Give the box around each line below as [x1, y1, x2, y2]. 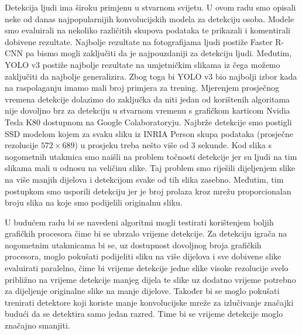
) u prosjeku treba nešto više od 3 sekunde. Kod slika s [74, 139, 272, 151]
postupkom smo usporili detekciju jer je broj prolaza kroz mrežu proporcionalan [5, 184, 291, 197]
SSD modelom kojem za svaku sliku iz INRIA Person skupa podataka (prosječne [5, 127, 293, 139]
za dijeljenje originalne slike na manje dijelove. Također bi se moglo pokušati [5, 285, 280, 297]
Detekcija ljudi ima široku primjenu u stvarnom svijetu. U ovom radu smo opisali [5, 1, 296, 13]
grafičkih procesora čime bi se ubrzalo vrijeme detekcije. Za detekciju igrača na [5, 227, 287, 240]
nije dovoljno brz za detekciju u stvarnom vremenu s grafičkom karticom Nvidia [5, 104, 290, 117]
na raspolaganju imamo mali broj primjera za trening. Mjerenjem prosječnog [5, 81, 280, 94]
